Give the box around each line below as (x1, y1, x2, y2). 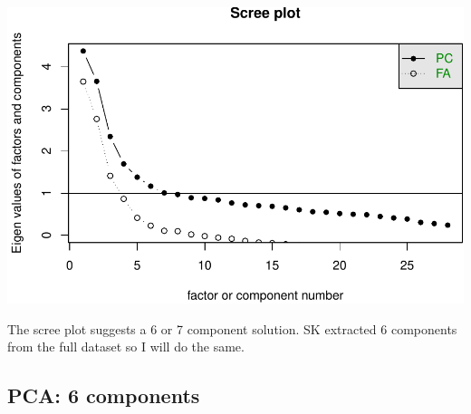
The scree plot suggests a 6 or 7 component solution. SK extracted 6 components (7, 319, 457, 338)
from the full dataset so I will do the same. (7, 337, 245, 356)
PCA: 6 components (7, 381, 200, 409)
